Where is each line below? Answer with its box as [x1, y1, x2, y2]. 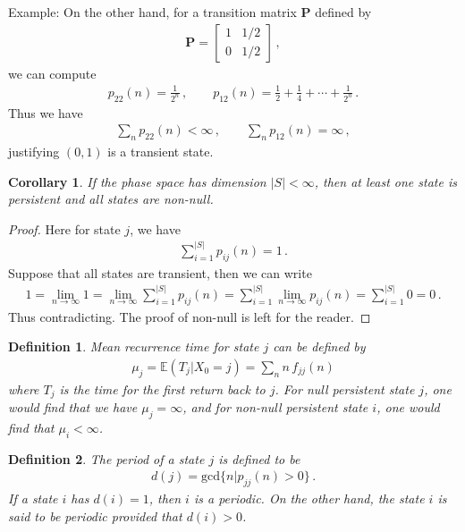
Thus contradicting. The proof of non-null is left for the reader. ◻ [8, 307, 371, 325]
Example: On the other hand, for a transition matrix [8, 3, 297, 21]
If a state [8, 489, 58, 508]
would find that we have [8, 398, 138, 417]
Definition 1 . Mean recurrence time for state [8, 337, 259, 356]
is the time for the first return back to [59, 379, 266, 398]
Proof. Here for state [8, 219, 121, 238]
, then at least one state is [314, 172, 457, 190]
